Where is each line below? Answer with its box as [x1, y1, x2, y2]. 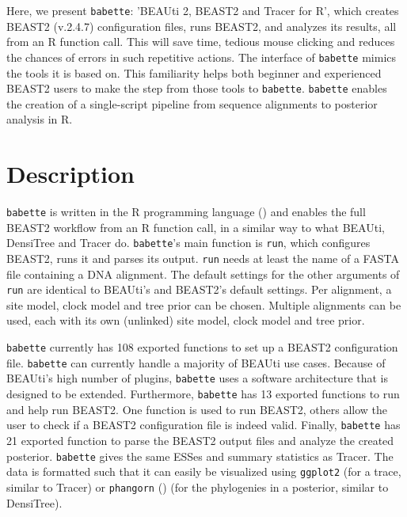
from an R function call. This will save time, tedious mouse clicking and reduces [6, 33, 395, 50]
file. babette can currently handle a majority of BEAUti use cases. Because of [6, 354, 386, 371]
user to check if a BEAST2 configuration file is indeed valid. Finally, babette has [6, 416, 401, 433]
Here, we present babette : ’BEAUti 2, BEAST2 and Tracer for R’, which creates [6, 2, 399, 18]
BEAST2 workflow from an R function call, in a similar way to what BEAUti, [6, 219, 385, 235]
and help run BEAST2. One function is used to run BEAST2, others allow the [6, 401, 388, 417]
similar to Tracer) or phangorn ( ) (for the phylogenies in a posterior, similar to [6, 478, 389, 495]
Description [6, 158, 135, 190]
